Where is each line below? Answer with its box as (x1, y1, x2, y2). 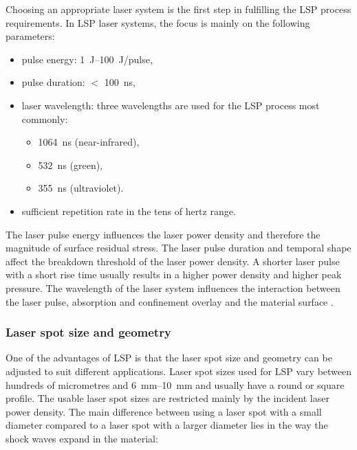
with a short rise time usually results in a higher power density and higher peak (6, 267, 342, 282)
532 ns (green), (38, 157, 103, 172)
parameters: (6, 29, 55, 43)
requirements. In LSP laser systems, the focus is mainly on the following (6, 15, 310, 30)
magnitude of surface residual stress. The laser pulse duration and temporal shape (6, 240, 351, 255)
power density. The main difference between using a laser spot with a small (6, 404, 322, 418)
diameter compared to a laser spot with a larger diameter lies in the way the (6, 418, 328, 432)
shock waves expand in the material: (6, 431, 158, 445)
